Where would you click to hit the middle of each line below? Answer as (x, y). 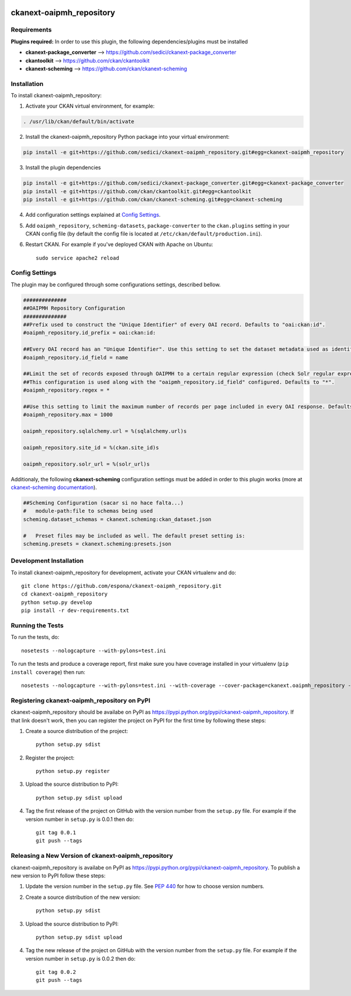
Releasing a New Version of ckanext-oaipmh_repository (92, 856)
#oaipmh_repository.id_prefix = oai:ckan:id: (90, 333)
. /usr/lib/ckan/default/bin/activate (79, 122)
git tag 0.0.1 (56, 833)
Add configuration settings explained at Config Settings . (93, 215)
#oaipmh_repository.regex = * (66, 390)
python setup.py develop (57, 602)
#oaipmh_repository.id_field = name (76, 357)
